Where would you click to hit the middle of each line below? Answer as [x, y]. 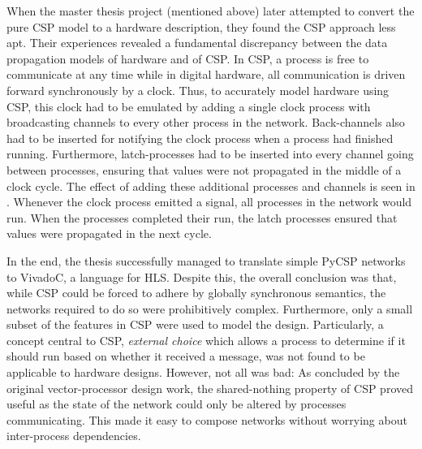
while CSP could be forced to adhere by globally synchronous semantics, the [196, 293]
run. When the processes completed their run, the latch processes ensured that [202, 217]
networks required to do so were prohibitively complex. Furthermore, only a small [210, 308]
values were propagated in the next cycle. [109, 233]
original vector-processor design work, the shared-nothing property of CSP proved [210, 388]
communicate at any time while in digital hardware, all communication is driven [206, 74]
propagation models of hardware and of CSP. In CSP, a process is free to [188, 58]
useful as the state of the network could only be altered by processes [177, 404]
